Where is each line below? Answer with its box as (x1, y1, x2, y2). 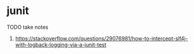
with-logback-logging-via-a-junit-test (15, 41, 106, 48)
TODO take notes (6, 23, 49, 31)
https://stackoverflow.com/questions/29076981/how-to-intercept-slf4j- (15, 35, 188, 42)
